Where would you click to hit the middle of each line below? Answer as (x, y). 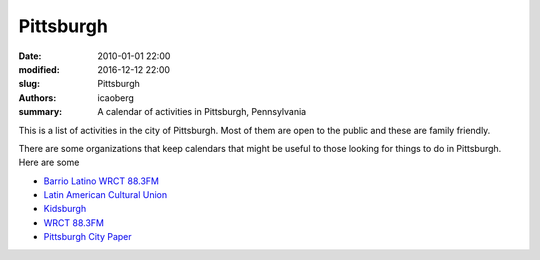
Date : (30, 56)
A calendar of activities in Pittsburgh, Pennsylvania (202, 112)
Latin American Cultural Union (105, 195)
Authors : (37, 97)
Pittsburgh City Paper (87, 237)
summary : (40, 112)
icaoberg (116, 97)
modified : (39, 69)
